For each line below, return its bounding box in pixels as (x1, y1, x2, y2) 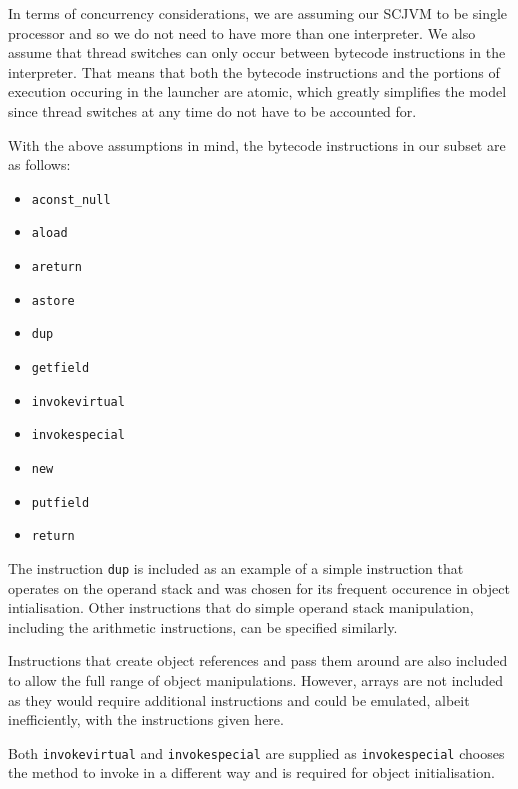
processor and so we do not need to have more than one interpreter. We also (8, 22, 476, 43)
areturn (31, 260, 82, 275)
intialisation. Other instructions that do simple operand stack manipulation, (8, 597, 474, 618)
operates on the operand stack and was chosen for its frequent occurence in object (8, 577, 510, 598)
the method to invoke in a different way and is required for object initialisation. (8, 762, 495, 783)
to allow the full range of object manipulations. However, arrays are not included (8, 670, 504, 690)
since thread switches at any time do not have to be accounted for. (8, 100, 417, 121)
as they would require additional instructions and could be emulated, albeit (8, 689, 470, 710)
